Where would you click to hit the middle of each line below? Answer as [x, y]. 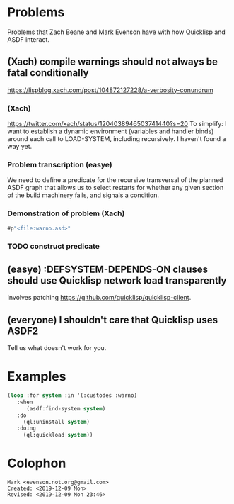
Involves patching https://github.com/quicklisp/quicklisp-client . [99, 298]
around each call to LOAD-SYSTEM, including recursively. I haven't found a [117, 139]
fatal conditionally [48, 73]
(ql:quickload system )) [58, 435]
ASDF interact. [28, 39]
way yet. [20, 147]
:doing [27, 429]
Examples [37, 377]
